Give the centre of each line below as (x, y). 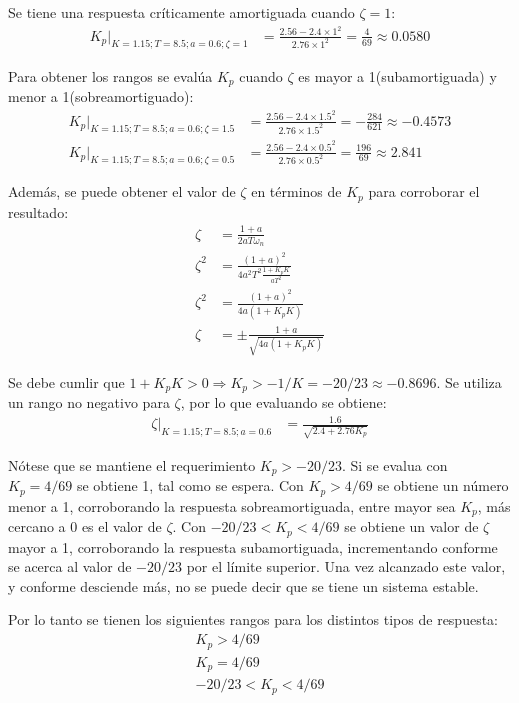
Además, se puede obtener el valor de (122, 191)
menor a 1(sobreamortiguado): (101, 95)
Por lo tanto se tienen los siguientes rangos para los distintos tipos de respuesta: (253, 619)
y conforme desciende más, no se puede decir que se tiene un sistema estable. (243, 585)
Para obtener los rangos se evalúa (110, 75)
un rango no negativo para (89, 402)
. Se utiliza (469, 381)
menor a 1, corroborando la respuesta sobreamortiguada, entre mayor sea (232, 505)
